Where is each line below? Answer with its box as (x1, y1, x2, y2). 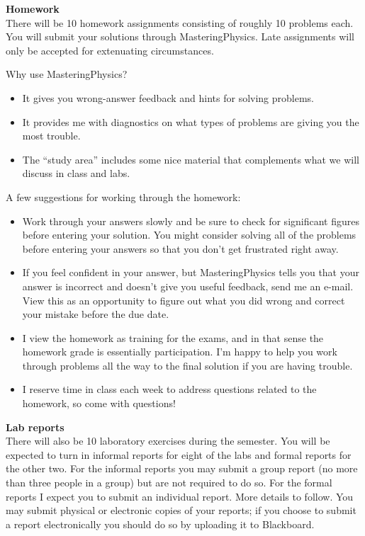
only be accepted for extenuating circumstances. (6, 42, 214, 57)
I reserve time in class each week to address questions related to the (22, 382, 317, 397)
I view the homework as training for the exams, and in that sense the (22, 330, 324, 345)
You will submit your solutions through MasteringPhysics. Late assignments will (6, 29, 354, 44)
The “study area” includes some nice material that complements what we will (22, 152, 359, 166)
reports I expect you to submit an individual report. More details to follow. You (6, 489, 354, 503)
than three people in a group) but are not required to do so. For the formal (6, 475, 332, 490)
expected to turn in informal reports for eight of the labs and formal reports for (6, 447, 352, 462)
